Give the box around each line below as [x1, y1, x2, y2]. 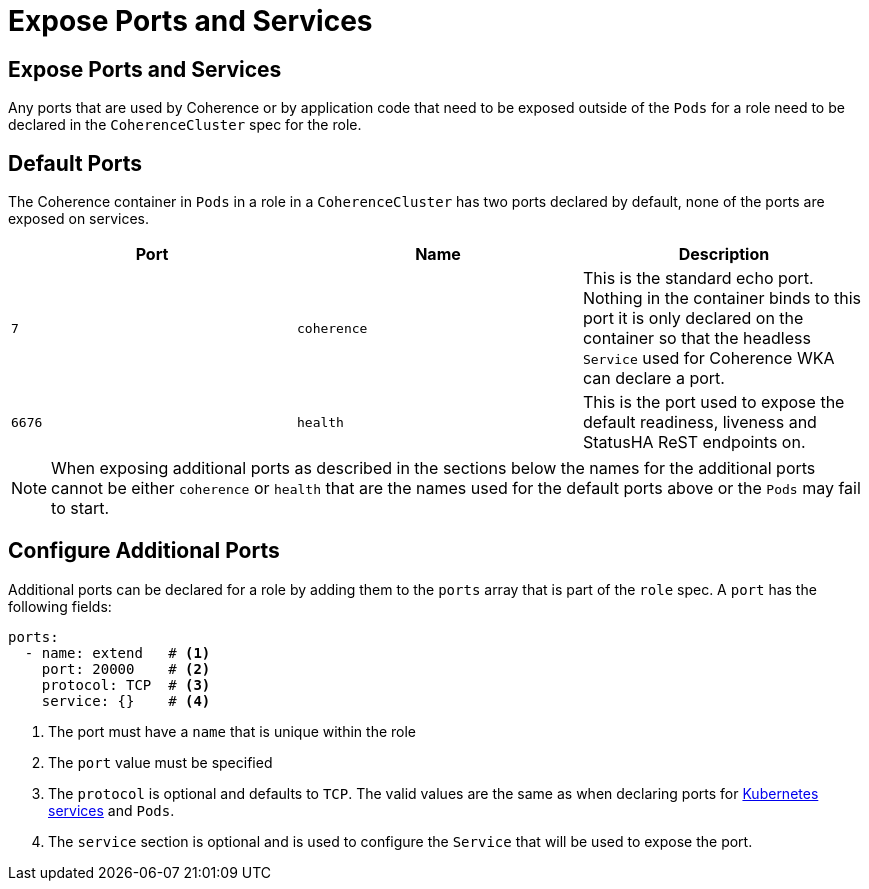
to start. [51, 498, 110, 519]
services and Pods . [48, 801, 175, 819]
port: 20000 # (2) [41, 660, 211, 677]
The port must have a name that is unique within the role [48, 722, 417, 740]
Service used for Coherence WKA [582, 348, 835, 369]
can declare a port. [582, 368, 725, 389]
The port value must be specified [48, 753, 273, 771]
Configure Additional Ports [8, 538, 280, 564]
